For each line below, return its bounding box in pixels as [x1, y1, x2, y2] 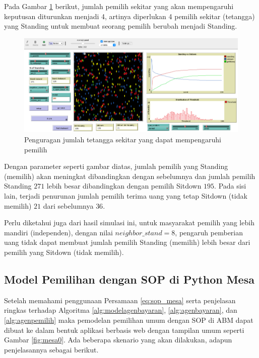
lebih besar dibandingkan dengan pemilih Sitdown [46, 181, 202, 191]
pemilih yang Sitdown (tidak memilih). [4, 247, 124, 257]
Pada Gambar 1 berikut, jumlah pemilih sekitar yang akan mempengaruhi [4, 1, 234, 11]
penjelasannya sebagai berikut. [4, 344, 99, 354]
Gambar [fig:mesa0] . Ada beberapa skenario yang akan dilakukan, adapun [4, 334, 232, 345]
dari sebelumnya [43, 200, 94, 211]
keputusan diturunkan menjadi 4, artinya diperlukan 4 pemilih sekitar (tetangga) [4, 11, 255, 21]
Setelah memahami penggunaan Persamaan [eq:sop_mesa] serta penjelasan [4, 295, 236, 305]
